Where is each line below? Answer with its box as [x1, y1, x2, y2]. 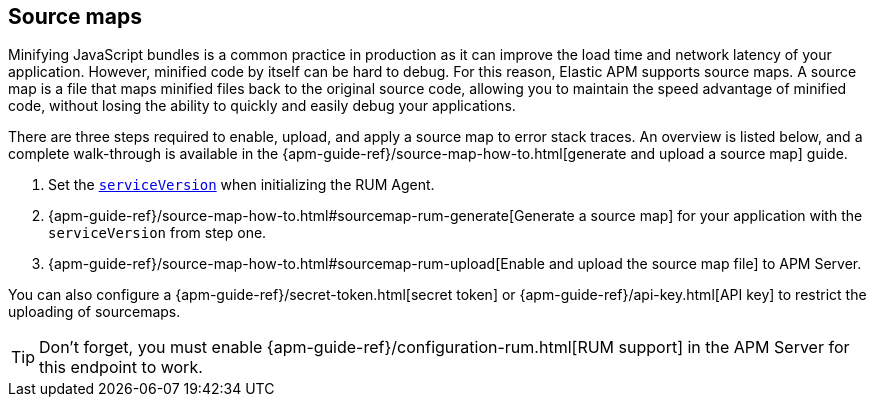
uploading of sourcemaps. [8, 303, 181, 321]
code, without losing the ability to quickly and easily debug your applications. [8, 97, 516, 115]
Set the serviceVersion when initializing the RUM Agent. [48, 176, 435, 194]
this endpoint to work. [39, 357, 203, 378]
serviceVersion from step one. [48, 224, 267, 242]
